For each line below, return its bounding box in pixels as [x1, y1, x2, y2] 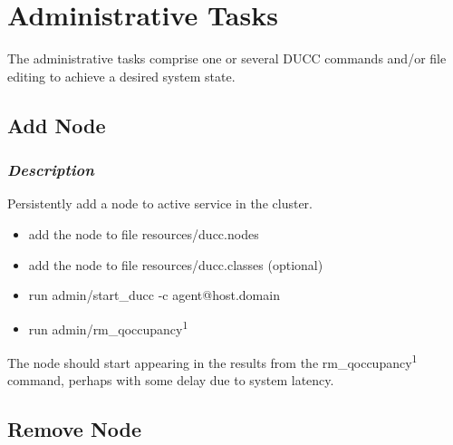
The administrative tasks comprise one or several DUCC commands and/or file [7, 49, 447, 68]
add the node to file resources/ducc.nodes [28, 224, 259, 243]
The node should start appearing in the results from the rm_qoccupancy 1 [7, 350, 418, 372]
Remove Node [7, 415, 142, 443]
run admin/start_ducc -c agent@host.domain [28, 285, 280, 305]
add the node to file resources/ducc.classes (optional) [28, 255, 323, 274]
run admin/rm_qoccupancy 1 [28, 316, 188, 338]
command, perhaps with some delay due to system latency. [7, 371, 334, 390]
